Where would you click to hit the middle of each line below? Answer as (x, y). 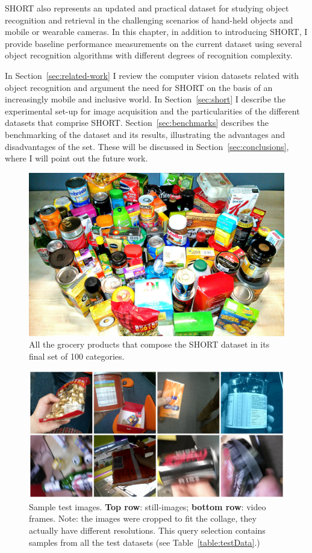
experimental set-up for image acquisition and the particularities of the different (152, 111)
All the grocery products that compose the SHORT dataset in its (149, 344)
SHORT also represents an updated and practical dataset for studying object (147, 8)
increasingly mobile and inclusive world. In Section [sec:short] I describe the (145, 99)
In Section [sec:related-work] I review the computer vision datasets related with (152, 75)
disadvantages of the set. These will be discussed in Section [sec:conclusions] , (147, 146)
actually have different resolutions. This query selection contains (147, 530)
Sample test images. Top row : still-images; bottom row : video (148, 506)
